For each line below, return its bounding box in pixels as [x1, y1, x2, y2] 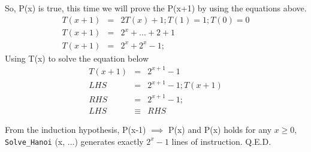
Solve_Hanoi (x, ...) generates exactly [5, 135, 144, 147]
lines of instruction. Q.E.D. [171, 135, 271, 147]
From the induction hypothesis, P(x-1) [5, 123, 146, 135]
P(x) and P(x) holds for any [168, 123, 272, 135]
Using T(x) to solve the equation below [5, 51, 149, 64]
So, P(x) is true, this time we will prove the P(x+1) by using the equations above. [5, 2, 307, 14]
